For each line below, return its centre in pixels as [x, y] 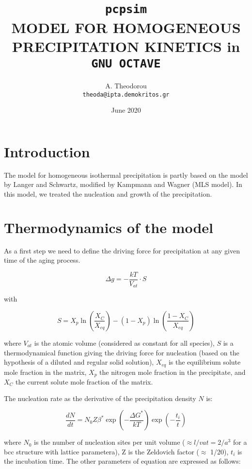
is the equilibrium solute [205, 362]
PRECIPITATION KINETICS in [126, 46]
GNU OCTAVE [126, 63]
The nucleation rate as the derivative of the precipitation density [100, 398]
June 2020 [126, 110]
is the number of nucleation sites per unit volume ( [110, 442]
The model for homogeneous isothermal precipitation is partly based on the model [126, 175]
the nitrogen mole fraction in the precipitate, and [173, 372]
